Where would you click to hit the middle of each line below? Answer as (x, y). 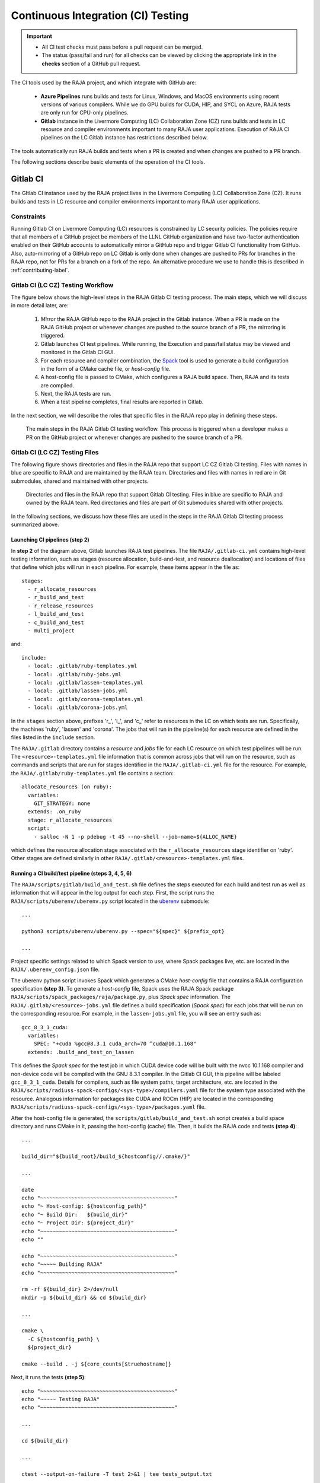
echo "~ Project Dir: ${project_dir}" (78, 1223)
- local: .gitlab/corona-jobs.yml (78, 708)
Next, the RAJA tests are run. (76, 394)
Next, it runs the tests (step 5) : (48, 1377)
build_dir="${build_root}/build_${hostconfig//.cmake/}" (106, 1156)
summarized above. (35, 524)
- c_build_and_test (56, 622)
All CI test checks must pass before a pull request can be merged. (122, 47)
